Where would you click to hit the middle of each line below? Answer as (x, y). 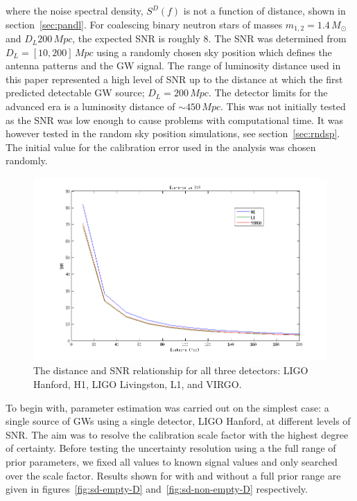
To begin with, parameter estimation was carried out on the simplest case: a (167, 407)
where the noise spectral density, (75, 10)
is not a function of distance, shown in (264, 10)
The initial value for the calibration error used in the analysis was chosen (161, 147)
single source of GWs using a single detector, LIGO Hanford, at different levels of (178, 421)
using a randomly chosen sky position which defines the (214, 52)
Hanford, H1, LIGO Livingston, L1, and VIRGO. (138, 384)
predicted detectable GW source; (75, 93)
